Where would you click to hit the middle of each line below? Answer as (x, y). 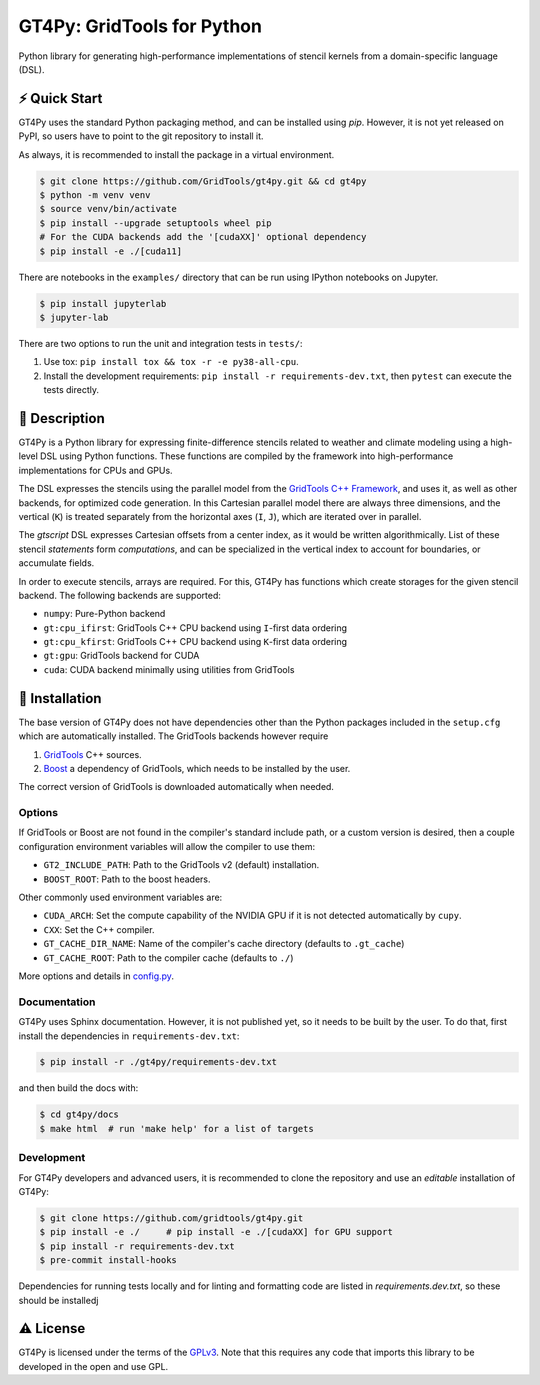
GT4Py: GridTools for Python (140, 26)
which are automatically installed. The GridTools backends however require (173, 736)
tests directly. (71, 390)
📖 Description (61, 418)
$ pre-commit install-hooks (108, 1260)
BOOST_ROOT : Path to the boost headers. (127, 879)
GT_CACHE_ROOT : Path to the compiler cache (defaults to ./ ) (168, 957)
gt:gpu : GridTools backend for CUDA (121, 656)
